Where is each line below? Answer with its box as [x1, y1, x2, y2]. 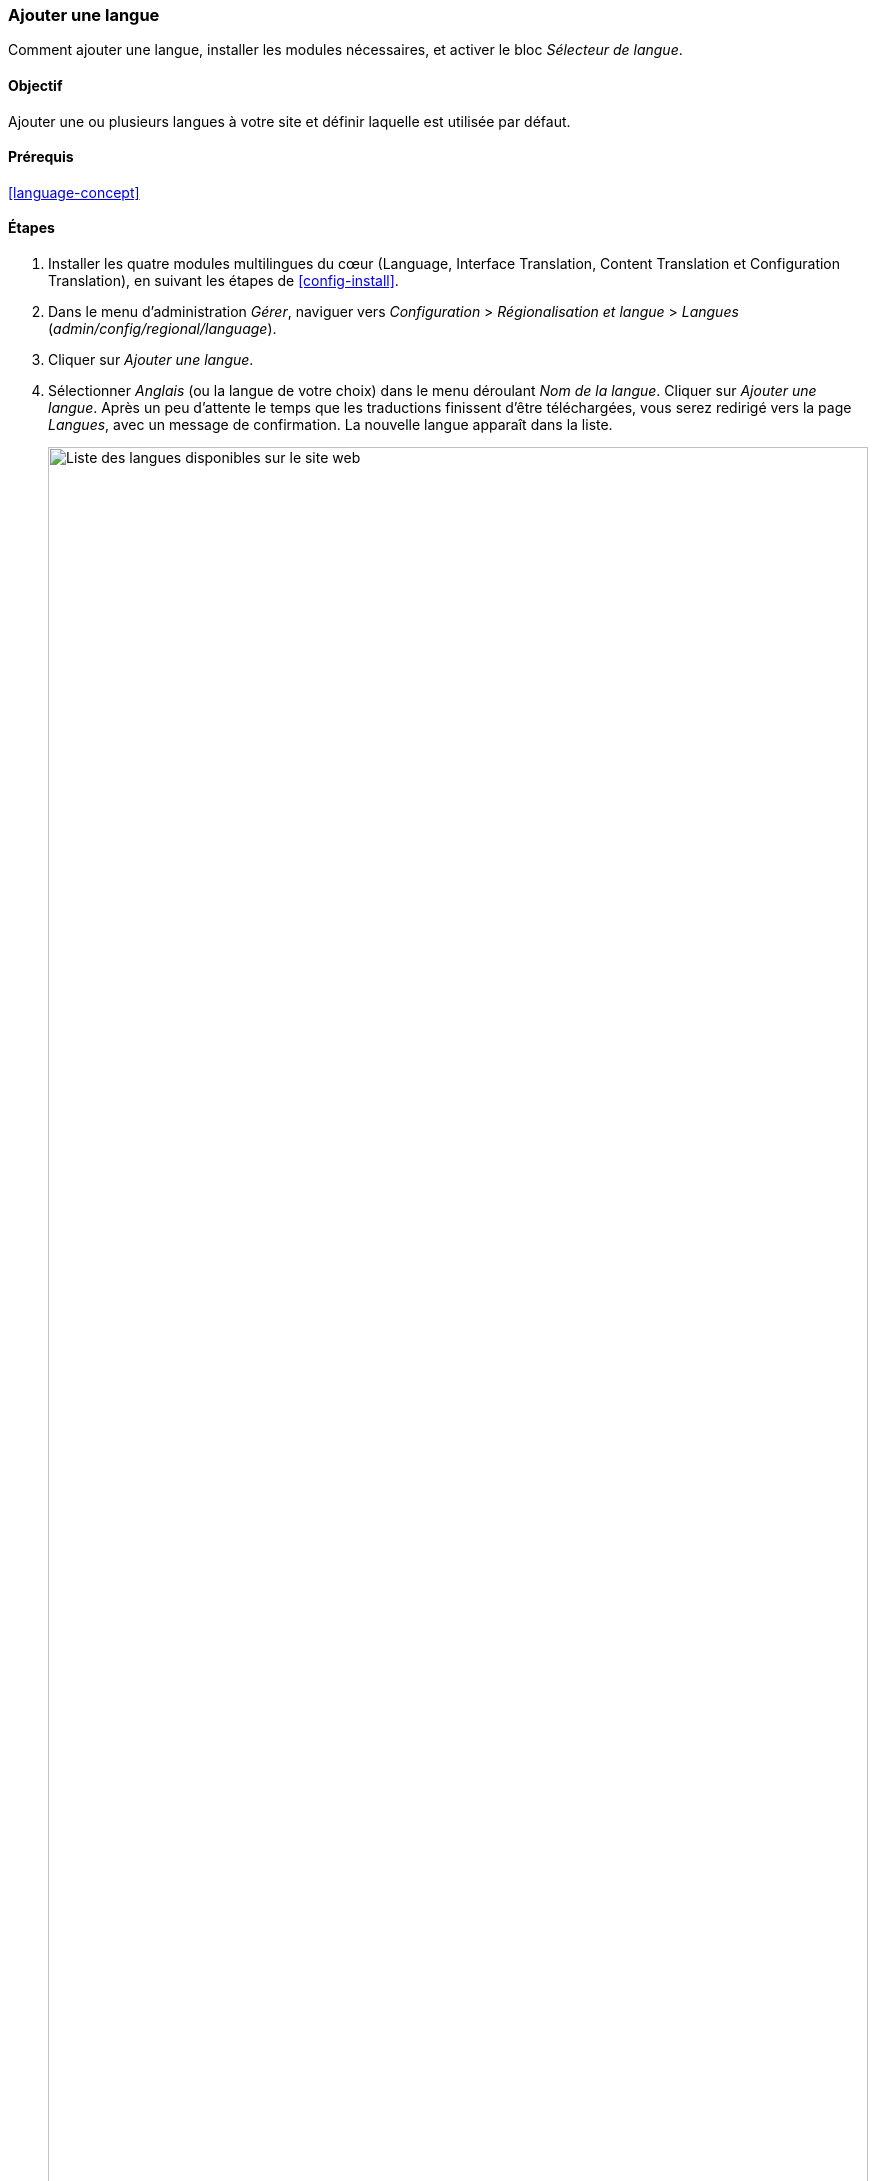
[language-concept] [8, 183, 140, 201]
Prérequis [8, 148, 74, 166]
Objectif [8, 76, 63, 94]
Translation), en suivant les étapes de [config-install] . [48, 272, 399, 290]
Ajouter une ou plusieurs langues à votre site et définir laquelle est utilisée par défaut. [8, 112, 571, 130]
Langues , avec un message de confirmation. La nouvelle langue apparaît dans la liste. [48, 416, 613, 434]
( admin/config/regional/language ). [48, 320, 277, 338]
